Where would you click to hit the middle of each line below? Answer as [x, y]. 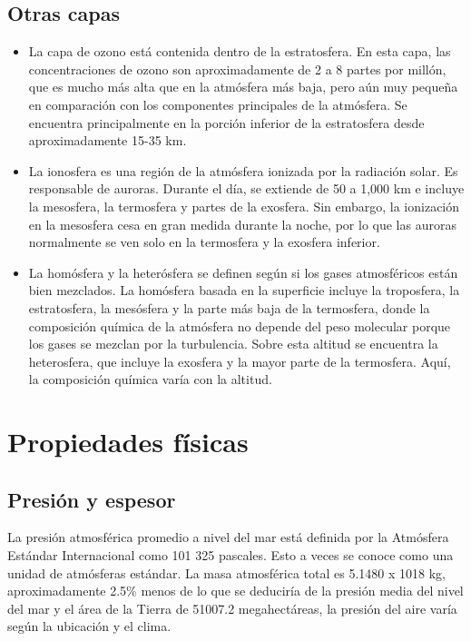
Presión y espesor [92, 499]
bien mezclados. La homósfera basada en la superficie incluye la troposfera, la [244, 290]
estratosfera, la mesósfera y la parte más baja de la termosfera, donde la [229, 307]
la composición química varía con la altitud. [150, 379]
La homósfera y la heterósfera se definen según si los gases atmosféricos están [243, 272]
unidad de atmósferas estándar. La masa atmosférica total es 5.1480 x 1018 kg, [226, 572]
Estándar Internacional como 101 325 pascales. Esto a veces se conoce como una [231, 555]
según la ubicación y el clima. [89, 626]
